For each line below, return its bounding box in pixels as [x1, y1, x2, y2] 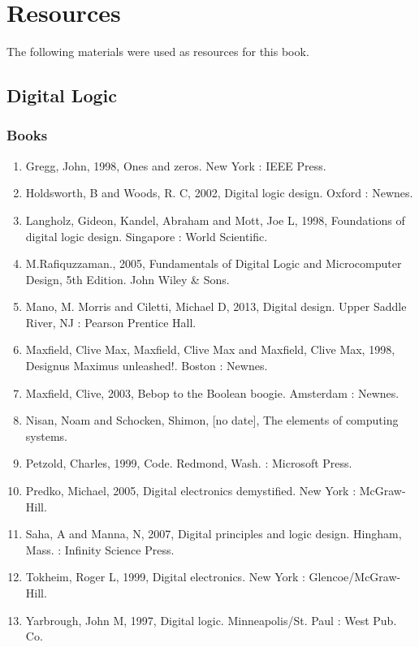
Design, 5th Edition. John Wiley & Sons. [25, 270, 230, 287]
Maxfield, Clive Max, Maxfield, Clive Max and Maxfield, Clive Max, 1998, [25, 341, 395, 358]
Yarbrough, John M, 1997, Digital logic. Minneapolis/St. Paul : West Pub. [25, 611, 397, 628]
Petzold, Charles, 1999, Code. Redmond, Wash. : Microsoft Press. [25, 455, 352, 472]
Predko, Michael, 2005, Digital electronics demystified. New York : [25, 482, 356, 499]
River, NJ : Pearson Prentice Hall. [25, 313, 197, 330]
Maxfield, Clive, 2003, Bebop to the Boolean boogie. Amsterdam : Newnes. [25, 384, 400, 401]
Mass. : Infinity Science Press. [25, 541, 175, 558]
